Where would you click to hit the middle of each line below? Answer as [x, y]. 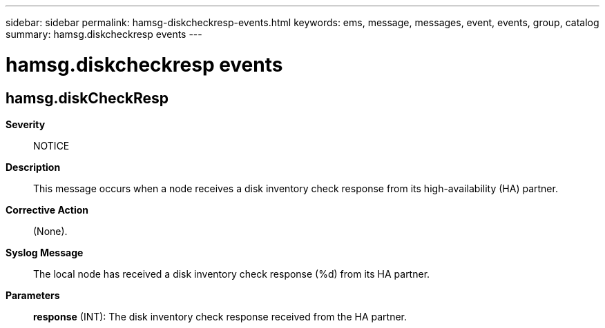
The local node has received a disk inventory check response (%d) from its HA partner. [232, 274]
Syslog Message [45, 252]
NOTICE [51, 145]
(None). [50, 231]
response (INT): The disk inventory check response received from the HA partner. [220, 316]
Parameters [33, 295]
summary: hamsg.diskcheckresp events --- [104, 34]
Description [33, 167]
